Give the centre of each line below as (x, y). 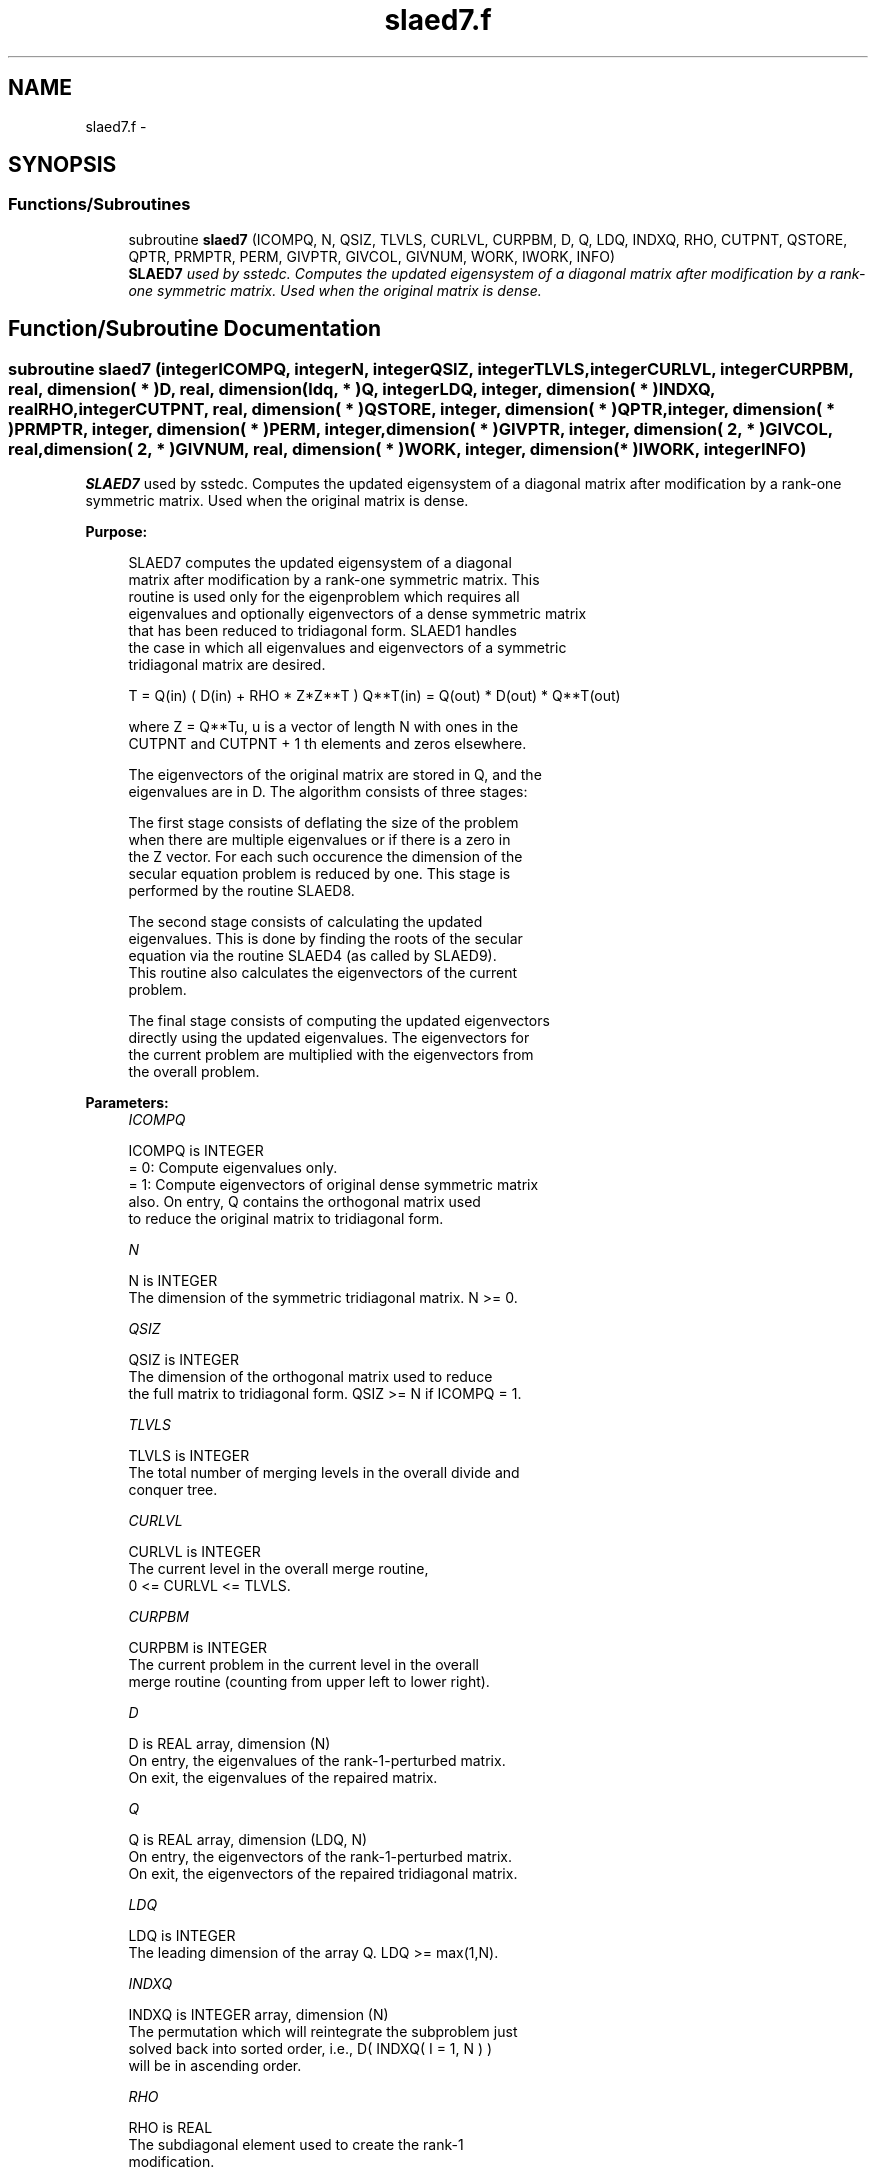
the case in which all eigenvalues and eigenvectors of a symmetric (347, 648)
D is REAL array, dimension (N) (229, 1744)
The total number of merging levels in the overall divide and (324, 1473)
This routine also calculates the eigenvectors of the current (323, 973)
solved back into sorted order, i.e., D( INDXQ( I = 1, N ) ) (310, 2049)
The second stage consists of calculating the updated (305, 922)
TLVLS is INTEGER (189, 1456)
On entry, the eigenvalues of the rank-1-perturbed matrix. (317, 1761)
